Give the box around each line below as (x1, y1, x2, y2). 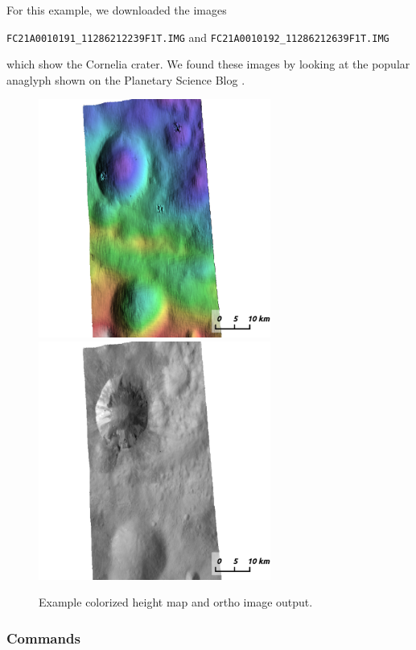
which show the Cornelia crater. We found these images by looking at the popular (6, 56, 410, 72)
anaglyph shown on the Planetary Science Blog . (6, 71, 245, 88)
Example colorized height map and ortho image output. (39, 594, 313, 611)
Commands (6, 627, 80, 648)
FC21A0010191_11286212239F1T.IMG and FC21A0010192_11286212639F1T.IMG (6, 28, 389, 45)
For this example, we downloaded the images (6, 2, 227, 18)
